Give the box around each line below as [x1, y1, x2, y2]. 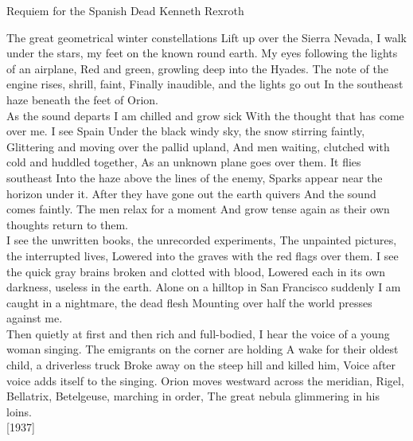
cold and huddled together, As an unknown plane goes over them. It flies [6, 154, 361, 170]
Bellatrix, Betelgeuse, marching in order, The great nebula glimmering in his [6, 388, 380, 404]
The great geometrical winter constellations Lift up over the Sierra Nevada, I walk [6, 29, 407, 45]
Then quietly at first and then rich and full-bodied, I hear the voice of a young [6, 325, 390, 341]
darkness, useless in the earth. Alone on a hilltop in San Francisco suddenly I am [6, 279, 401, 295]
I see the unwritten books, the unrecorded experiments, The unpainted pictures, [6, 232, 397, 248]
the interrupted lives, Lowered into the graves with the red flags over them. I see [6, 247, 399, 263]
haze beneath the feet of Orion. [6, 91, 158, 107]
